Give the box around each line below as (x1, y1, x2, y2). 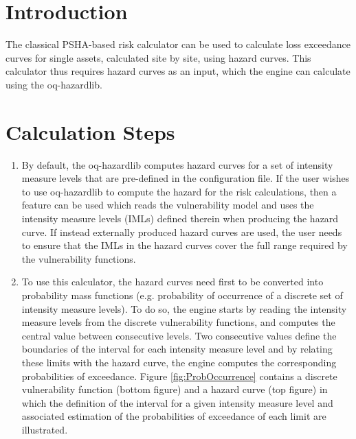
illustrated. (21, 422, 68, 436)
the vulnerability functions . (21, 251, 136, 265)
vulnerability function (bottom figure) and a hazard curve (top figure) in (21, 382, 328, 396)
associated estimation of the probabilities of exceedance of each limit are (21, 409, 326, 423)
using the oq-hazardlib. (5, 77, 102, 91)
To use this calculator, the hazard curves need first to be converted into (21, 274, 324, 289)
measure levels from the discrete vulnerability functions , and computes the (21, 315, 335, 329)
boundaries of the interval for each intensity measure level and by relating (21, 342, 333, 356)
